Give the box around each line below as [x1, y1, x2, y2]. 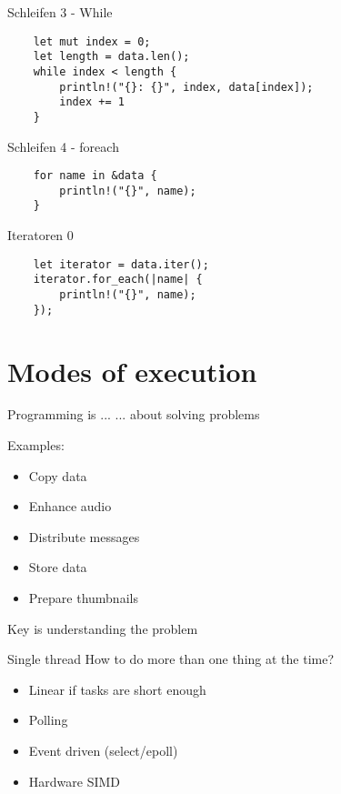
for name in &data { [33, 169, 157, 183]
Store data [28, 558, 87, 577]
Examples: [7, 436, 65, 455]
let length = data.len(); [33, 50, 190, 64]
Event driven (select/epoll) [28, 740, 178, 759]
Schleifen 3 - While [7, 3, 113, 21]
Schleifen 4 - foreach [7, 136, 119, 156]
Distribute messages [28, 527, 140, 546]
